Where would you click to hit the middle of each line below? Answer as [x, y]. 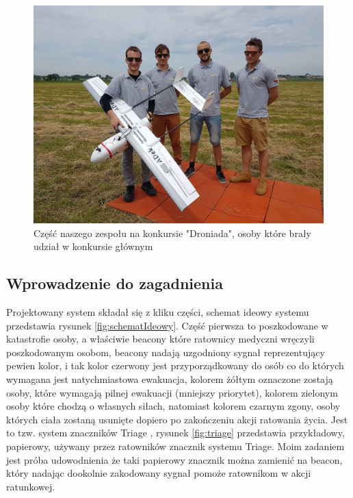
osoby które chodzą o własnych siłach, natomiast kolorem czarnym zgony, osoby [173, 406]
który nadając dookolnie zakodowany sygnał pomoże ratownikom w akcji [159, 473]
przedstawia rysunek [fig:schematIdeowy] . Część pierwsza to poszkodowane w [167, 325]
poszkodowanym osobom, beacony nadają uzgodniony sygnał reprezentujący [166, 352]
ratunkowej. [31, 486]
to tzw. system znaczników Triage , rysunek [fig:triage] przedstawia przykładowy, [175, 433]
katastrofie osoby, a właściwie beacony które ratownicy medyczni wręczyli [160, 339]
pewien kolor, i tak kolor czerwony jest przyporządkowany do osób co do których [175, 365]
